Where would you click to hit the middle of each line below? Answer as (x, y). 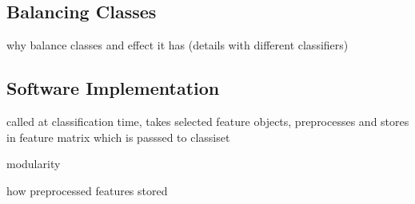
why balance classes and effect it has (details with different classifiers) (178, 45)
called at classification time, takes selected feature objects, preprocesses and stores (208, 121)
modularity (34, 164)
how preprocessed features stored (87, 190)
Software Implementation (113, 88)
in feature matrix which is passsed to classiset (118, 137)
